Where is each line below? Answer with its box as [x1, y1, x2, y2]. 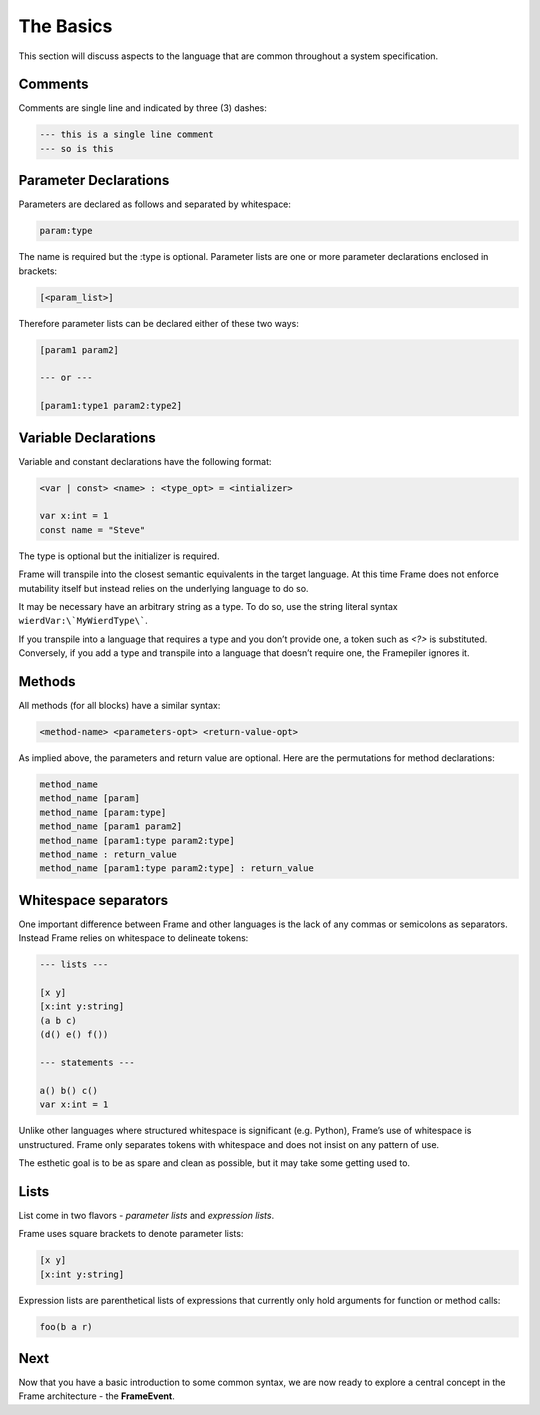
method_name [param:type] [39, 806, 167, 818]
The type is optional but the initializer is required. [18, 550, 220, 562]
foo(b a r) [39, 1321, 93, 1332]
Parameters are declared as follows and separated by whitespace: [18, 198, 292, 210]
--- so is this [39, 143, 114, 154]
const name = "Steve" [39, 524, 146, 535]
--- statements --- [39, 1057, 135, 1068]
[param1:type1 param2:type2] [39, 400, 183, 412]
